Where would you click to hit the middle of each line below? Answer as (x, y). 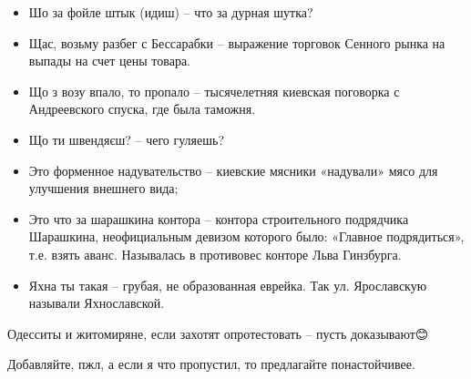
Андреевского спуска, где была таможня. (142, 109)
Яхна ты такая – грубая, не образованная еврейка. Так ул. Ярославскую (228, 285)
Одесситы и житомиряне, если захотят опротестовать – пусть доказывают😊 (218, 333)
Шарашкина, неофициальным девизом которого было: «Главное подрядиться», (246, 236)
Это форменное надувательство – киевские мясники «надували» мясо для (233, 170)
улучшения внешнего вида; (103, 188)
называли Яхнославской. (97, 303)
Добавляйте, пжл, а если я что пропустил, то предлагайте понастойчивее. (211, 364)
